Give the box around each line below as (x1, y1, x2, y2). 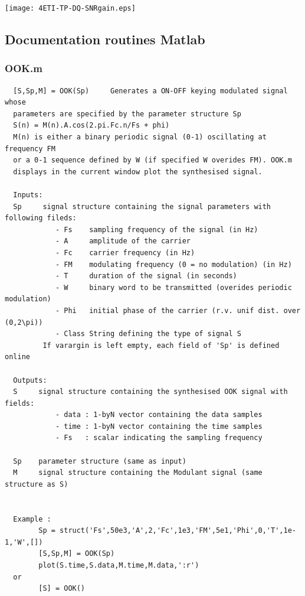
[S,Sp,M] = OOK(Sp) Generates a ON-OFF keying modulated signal (13, 86, 288, 95)
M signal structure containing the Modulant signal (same (13, 468, 263, 477)
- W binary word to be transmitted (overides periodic (55, 283, 292, 292)
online (5, 353, 30, 361)
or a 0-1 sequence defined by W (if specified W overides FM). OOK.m (13, 156, 292, 165)
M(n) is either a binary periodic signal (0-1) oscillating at (13, 133, 267, 142)
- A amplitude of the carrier (55, 237, 191, 246)
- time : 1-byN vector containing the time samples (55, 422, 263, 431)
